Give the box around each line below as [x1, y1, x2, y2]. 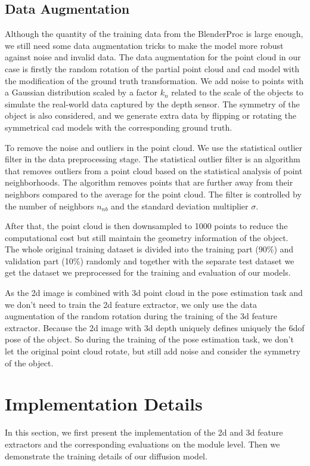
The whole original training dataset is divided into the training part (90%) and [5, 243, 294, 255]
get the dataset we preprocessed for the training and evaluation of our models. [5, 266, 291, 279]
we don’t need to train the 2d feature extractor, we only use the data [5, 298, 257, 310]
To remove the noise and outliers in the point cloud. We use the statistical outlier [5, 141, 303, 153]
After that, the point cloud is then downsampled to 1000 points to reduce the [5, 220, 288, 232]
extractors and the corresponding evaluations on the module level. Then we [5, 437, 280, 450]
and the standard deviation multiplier [111, 199, 249, 212]
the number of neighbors [5, 199, 94, 212]
